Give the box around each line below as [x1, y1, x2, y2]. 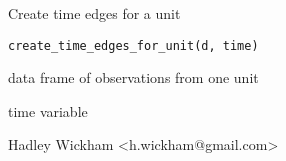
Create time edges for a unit [8, 3, 181, 23]
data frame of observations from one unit [8, 67, 259, 88]
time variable [8, 100, 88, 121]
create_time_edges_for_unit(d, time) [8, 38, 259, 53]
